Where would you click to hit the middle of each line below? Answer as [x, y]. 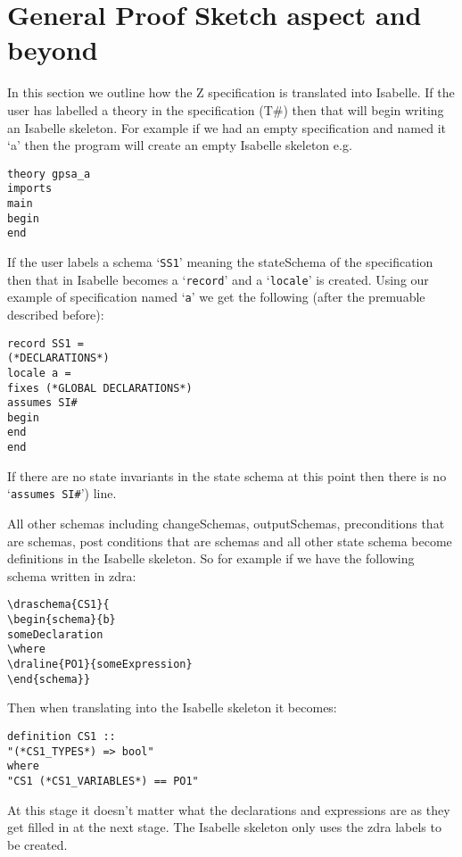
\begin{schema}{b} [62, 620]
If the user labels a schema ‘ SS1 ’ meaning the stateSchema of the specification [220, 261]
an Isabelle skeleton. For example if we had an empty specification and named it [227, 127]
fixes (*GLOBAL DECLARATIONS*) [100, 388]
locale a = [39, 373]
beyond [53, 50]
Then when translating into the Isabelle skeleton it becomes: [172, 707]
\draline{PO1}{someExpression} [100, 665]
